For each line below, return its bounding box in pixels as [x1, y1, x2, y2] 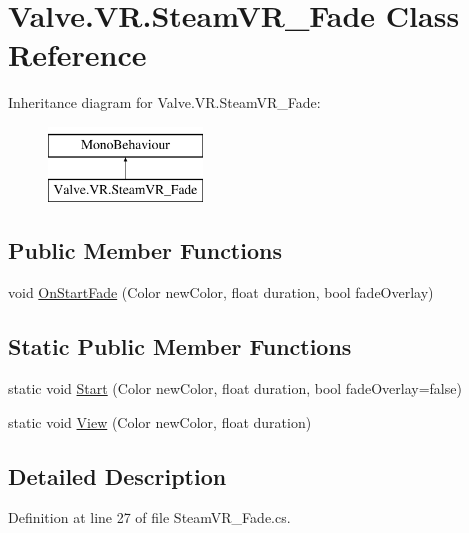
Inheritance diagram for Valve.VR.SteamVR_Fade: [8, 92, 321, 113]
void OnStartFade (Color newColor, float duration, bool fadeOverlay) [8, 282, 434, 303]
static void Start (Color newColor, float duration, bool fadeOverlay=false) [8, 378, 462, 399]
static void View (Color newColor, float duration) [8, 411, 312, 432]
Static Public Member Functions [8, 331, 352, 362]
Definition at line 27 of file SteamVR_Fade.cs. [8, 507, 291, 528]
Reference [8, 34, 147, 75]
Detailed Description [8, 460, 227, 491]
